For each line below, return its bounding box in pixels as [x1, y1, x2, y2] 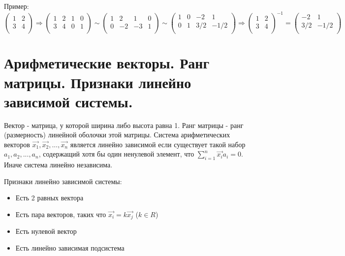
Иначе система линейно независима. [4, 160, 113, 170]
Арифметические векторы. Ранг [4, 53, 210, 73]
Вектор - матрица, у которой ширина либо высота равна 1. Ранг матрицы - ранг [4, 120, 244, 130]
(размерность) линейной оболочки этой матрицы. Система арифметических [4, 129, 230, 140]
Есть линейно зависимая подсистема [15, 243, 125, 253]
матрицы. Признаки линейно [4, 72, 191, 92]
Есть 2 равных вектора [15, 192, 84, 203]
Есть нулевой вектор [15, 226, 77, 236]
